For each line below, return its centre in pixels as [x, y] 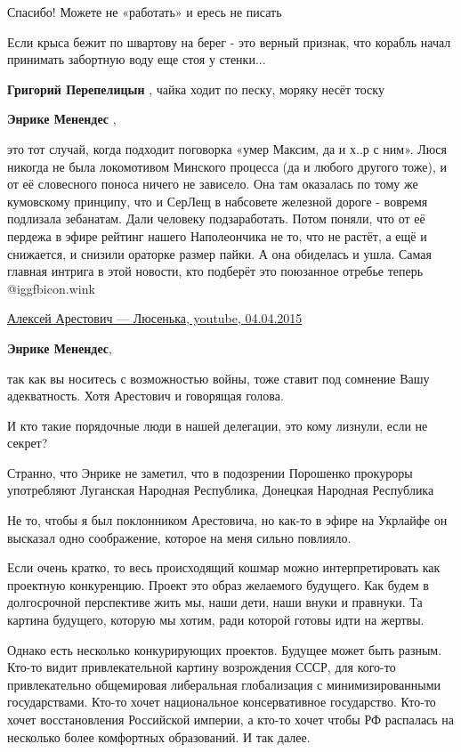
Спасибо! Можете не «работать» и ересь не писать [145, 12]
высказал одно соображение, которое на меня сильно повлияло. [179, 537]
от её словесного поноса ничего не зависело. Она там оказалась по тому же [213, 184]
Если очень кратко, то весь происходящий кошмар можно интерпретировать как [224, 567]
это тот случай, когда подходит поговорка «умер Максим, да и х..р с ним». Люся [227, 148]
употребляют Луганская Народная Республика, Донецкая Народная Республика [221, 490]
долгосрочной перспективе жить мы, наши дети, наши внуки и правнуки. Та [215, 602]
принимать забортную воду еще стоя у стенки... [137, 59]
